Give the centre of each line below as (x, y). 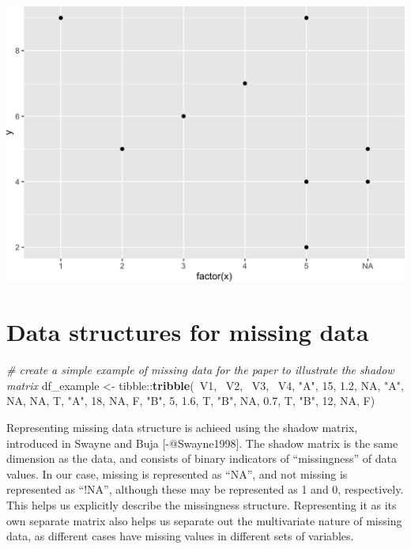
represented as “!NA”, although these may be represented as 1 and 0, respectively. (205, 489)
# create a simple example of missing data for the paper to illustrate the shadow (200, 370)
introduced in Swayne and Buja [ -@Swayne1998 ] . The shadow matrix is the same (202, 443)
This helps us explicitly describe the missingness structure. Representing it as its (202, 504)
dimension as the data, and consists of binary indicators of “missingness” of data (202, 458)
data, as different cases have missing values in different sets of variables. (180, 536)
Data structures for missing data (188, 332)
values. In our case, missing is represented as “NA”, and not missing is (177, 473)
